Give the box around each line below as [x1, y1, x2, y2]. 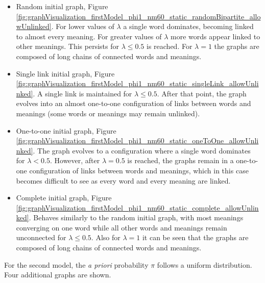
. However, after [50, 155, 100, 166]
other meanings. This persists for [16, 41, 119, 52]
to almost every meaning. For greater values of [16, 31, 162, 41]
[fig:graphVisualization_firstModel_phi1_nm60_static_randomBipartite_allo [16, 11, 261, 21]
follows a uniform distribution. [157, 259, 252, 270]
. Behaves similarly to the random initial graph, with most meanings [29, 212, 244, 223]
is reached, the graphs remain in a [127, 155, 234, 166]
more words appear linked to [171, 31, 260, 41]
